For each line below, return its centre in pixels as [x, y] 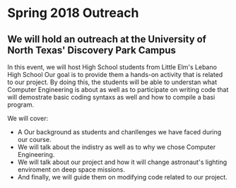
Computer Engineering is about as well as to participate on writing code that [118, 89]
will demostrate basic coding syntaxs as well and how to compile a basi [111, 97]
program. [21, 105]
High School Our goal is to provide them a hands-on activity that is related [115, 75]
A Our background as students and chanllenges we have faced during [119, 132]
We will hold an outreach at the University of [107, 39]
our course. [34, 140]
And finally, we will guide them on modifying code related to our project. [122, 177]
